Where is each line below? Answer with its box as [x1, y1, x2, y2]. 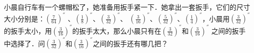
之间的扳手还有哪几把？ [93, 38, 169, 48]
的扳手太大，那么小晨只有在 [72, 25, 162, 35]
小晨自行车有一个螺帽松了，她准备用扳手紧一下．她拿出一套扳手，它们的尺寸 [4, 2, 250, 12]
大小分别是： [4, 13, 45, 23]
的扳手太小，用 [4, 25, 52, 35]
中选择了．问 [4, 38, 45, 48]
